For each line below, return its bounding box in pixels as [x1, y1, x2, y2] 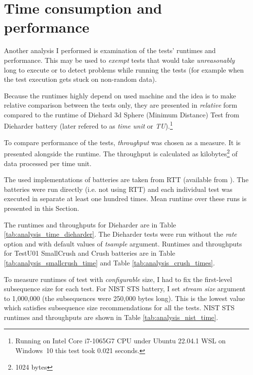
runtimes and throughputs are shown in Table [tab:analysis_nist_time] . [4, 312, 218, 322]
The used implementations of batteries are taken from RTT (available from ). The [4, 174, 249, 185]
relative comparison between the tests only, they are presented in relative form [4, 100, 237, 110]
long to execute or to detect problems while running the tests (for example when [4, 64, 244, 75]
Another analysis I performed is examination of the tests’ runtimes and [4, 45, 216, 56]
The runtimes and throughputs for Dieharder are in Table [4, 219, 176, 229]
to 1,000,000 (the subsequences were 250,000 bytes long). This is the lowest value [4, 293, 245, 303]
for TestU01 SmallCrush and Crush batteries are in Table [4, 248, 176, 258]
